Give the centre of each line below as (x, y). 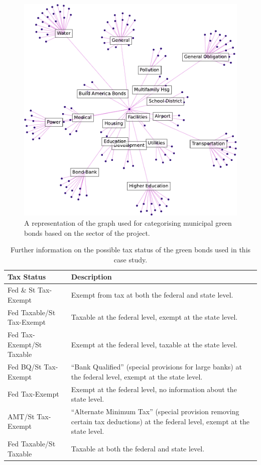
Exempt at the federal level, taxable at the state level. (154, 344)
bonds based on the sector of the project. (87, 232)
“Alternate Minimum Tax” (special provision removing (155, 411)
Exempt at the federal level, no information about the (154, 389)
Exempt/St (25, 344)
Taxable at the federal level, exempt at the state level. (154, 317)
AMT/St (21, 416)
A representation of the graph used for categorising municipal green (128, 222)
